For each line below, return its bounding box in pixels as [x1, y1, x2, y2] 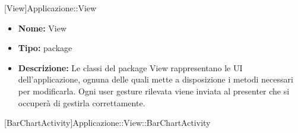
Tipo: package [18, 42, 72, 54]
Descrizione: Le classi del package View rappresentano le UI [18, 61, 243, 74]
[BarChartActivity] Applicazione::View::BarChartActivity [4, 116, 211, 129]
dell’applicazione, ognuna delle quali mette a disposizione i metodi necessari [18, 73, 293, 85]
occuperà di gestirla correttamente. [18, 96, 145, 109]
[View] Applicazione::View [4, 2, 97, 14]
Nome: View [18, 21, 67, 34]
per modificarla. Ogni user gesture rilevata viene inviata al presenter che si [18, 84, 290, 97]
